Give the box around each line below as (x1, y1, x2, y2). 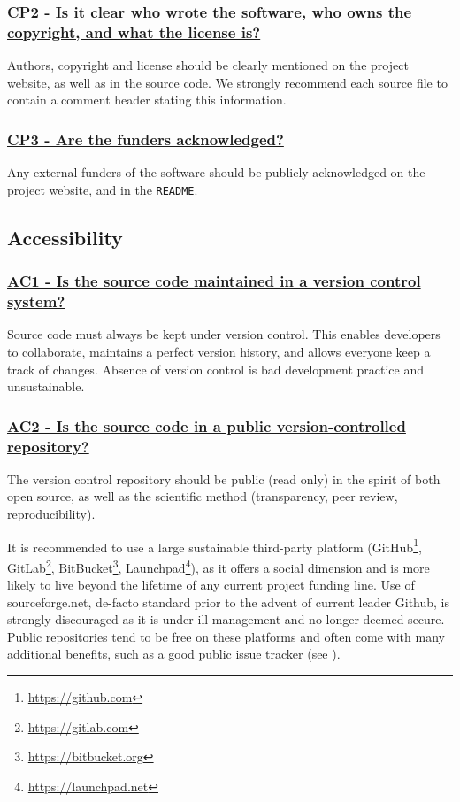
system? (7, 290, 65, 312)
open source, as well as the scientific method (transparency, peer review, (7, 487, 398, 505)
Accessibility (7, 223, 123, 251)
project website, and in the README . (7, 180, 198, 198)
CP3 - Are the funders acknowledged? (7, 127, 284, 150)
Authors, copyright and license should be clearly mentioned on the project (7, 56, 409, 74)
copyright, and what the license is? (7, 20, 261, 42)
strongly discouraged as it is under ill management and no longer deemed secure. (7, 610, 445, 628)
